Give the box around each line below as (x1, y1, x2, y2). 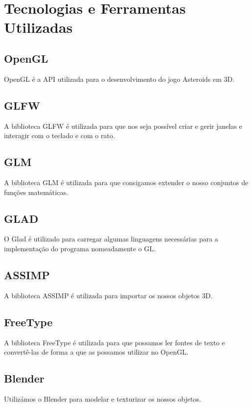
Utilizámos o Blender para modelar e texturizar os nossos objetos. (4, 393, 201, 404)
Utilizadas (4, 17, 73, 37)
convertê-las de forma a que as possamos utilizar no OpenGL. (4, 347, 188, 357)
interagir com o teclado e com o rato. (4, 130, 115, 141)
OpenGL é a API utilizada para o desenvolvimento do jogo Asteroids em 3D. (4, 73, 235, 84)
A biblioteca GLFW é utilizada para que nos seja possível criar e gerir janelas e (4, 120, 242, 131)
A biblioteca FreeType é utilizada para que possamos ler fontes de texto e (4, 337, 225, 347)
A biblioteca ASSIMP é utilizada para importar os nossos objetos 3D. (4, 290, 213, 300)
